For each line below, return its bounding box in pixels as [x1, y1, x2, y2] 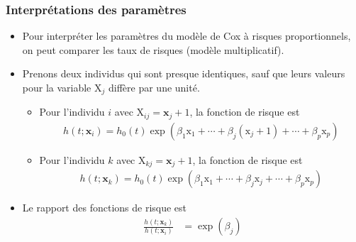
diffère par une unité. [109, 80, 200, 94]
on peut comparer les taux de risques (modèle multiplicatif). [22, 42, 284, 57]
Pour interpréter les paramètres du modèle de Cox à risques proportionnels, [22, 28, 351, 43]
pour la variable [22, 80, 91, 94]
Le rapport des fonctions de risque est [22, 200, 187, 215]
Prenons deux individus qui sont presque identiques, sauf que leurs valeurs [22, 66, 345, 81]
